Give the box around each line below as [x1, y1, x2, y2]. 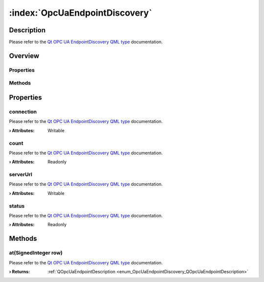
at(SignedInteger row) [9, 250, 63, 257]
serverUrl [9, 171, 33, 178]
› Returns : [9, 268, 30, 274]
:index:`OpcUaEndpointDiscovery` [9, 7, 153, 18]
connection [9, 108, 37, 115]
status [9, 202, 25, 209]
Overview [9, 51, 40, 60]
